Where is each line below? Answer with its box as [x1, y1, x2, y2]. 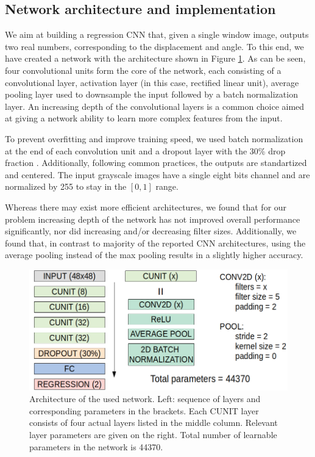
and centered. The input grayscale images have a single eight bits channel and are [5, 168, 310, 181]
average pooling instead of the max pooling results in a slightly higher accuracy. [5, 248, 303, 261]
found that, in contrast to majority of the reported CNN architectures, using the [5, 236, 306, 249]
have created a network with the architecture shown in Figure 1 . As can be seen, [5, 52, 306, 65]
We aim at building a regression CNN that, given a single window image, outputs [5, 28, 309, 41]
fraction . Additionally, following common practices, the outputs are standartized [5, 156, 307, 169]
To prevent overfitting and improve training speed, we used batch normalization [5, 132, 303, 145]
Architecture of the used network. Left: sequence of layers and [29, 392, 261, 405]
